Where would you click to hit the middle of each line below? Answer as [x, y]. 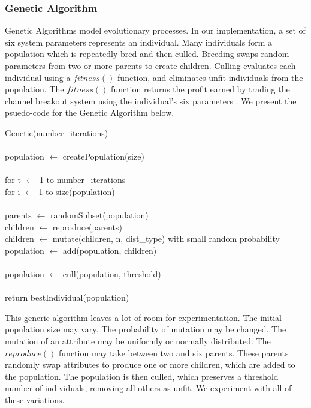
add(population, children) [110, 250]
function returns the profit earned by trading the [200, 89]
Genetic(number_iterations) [57, 132]
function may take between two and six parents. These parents [174, 352]
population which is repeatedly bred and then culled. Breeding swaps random [147, 54]
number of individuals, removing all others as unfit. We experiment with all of [148, 388]
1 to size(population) [77, 191]
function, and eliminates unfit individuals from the [210, 77]
